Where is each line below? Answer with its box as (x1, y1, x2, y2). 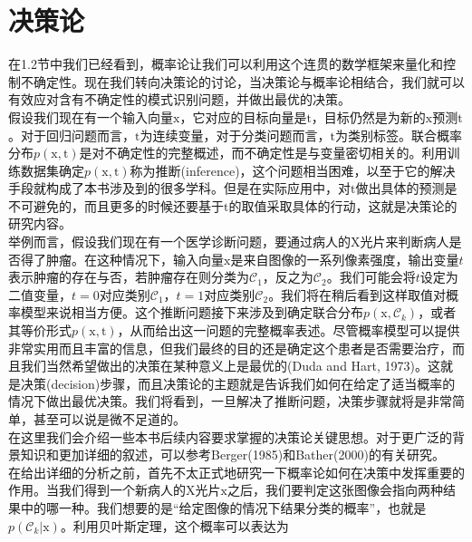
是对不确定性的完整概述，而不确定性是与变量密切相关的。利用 (79, 143, 448, 162)
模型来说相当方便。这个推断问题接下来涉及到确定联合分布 (20, 303, 363, 322)
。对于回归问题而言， (8, 125, 135, 144)
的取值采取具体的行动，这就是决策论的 (228, 196, 458, 215)
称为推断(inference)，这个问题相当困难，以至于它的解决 (130, 160, 456, 179)
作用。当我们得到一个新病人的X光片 (8, 480, 221, 499)
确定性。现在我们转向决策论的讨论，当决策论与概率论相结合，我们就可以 (33, 72, 465, 91)
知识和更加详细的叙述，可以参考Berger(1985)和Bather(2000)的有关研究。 (20, 445, 445, 464)
